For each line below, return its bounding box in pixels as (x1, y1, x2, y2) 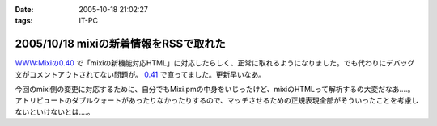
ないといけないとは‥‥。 (15, 107, 95, 116)
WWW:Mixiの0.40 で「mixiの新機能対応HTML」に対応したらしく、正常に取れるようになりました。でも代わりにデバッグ (15, 58, 415, 68)
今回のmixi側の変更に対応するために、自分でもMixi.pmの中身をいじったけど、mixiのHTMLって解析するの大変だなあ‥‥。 (15, 85, 415, 94)
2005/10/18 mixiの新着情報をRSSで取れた (15, 37, 226, 51)
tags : (15, 16, 33, 26)
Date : (15, 5, 34, 14)
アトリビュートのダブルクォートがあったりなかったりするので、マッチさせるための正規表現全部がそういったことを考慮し (15, 95, 419, 105)
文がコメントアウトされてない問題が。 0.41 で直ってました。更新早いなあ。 (15, 69, 266, 79)
